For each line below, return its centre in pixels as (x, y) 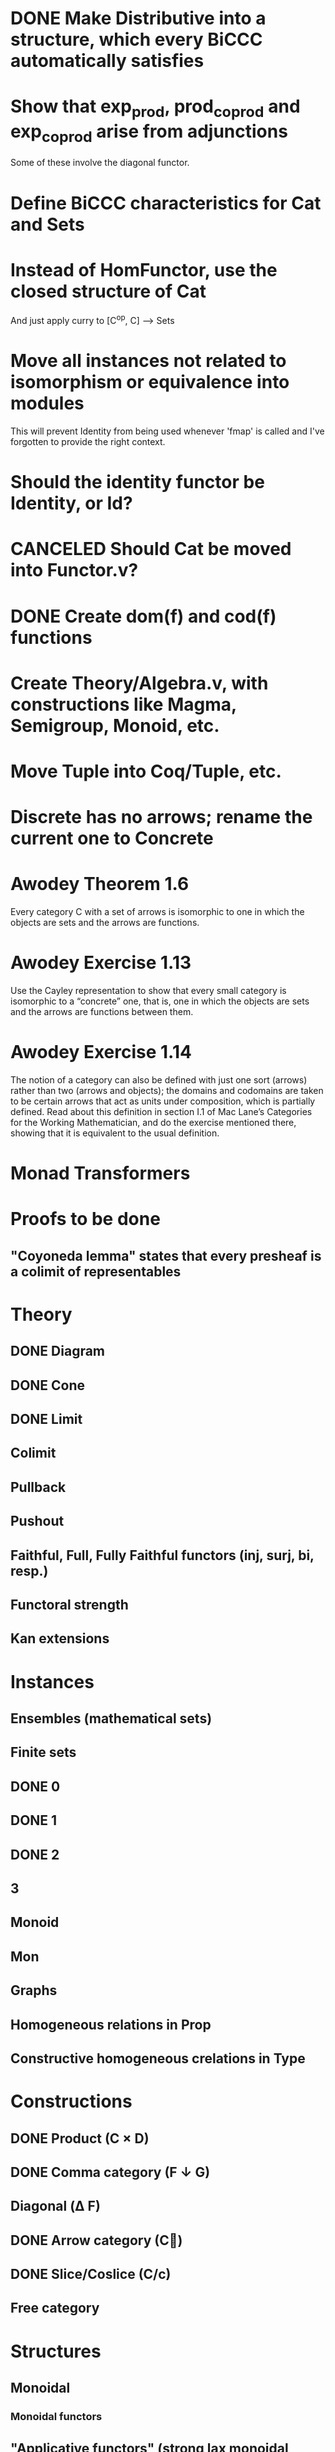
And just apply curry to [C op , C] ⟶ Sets (92, 320)
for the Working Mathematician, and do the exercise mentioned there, (153, 1122)
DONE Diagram (58, 1351)
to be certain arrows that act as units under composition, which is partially (163, 1101)
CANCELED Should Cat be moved (151, 549)
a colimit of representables (96, 1271)
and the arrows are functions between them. (102, 1012)
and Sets (47, 224)
